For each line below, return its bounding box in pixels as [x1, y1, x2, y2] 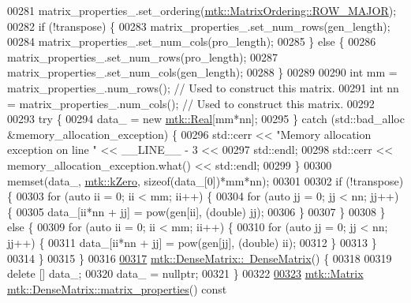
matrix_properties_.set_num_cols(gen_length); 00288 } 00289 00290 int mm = [7, 64, 398, 80]
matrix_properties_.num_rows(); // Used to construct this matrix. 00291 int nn [7, 79, 399, 95]
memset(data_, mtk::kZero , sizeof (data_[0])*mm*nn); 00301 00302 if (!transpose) [7, 172, 404, 189]
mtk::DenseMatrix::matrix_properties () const [7, 280, 227, 297]
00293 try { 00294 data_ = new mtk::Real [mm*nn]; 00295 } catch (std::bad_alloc [7, 110, 405, 127]
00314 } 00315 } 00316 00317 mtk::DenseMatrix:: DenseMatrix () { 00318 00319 [7, 249, 392, 266]
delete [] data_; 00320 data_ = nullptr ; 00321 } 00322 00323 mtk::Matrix [7, 265, 364, 282]
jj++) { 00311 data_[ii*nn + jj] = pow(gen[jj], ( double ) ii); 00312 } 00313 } [7, 234, 377, 250]
